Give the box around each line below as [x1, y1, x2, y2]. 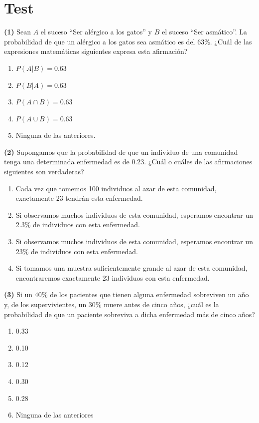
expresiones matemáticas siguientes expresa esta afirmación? [4, 46, 188, 56]
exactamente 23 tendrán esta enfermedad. [15, 193, 143, 203]
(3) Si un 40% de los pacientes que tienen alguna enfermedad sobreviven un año [4, 289, 249, 300]
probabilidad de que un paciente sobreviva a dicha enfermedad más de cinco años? [4, 309, 255, 319]
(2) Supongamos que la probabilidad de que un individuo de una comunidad [4, 146, 238, 157]
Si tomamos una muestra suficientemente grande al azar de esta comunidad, [15, 263, 248, 273]
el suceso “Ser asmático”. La [161, 26, 248, 37]
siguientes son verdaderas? [4, 166, 84, 177]
